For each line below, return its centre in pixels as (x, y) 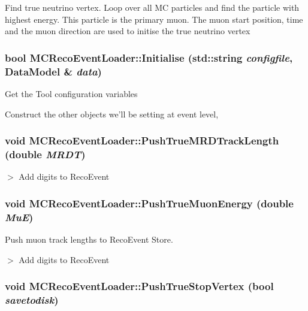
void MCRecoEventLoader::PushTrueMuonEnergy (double (149, 203)
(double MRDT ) (45, 154)
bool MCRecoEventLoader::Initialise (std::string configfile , (149, 57)
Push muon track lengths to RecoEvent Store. (89, 239)
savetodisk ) (32, 300)
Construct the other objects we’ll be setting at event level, (112, 114)
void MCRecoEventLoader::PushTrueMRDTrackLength (142, 141)
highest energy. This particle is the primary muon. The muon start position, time (154, 19)
